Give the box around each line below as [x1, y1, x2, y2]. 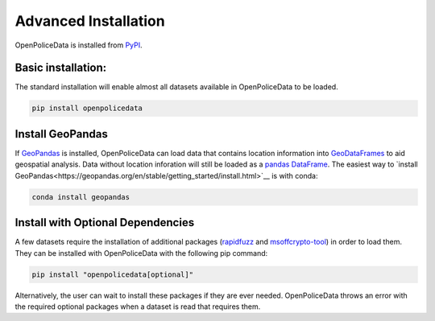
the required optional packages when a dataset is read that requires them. [14, 302, 261, 311]
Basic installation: [14, 61, 107, 75]
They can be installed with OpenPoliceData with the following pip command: [14, 248, 268, 257]
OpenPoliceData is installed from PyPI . [14, 40, 143, 50]
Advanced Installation [14, 12, 165, 30]
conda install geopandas [31, 192, 130, 201]
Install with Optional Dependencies [14, 216, 195, 229]
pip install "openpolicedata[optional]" [31, 270, 193, 279]
